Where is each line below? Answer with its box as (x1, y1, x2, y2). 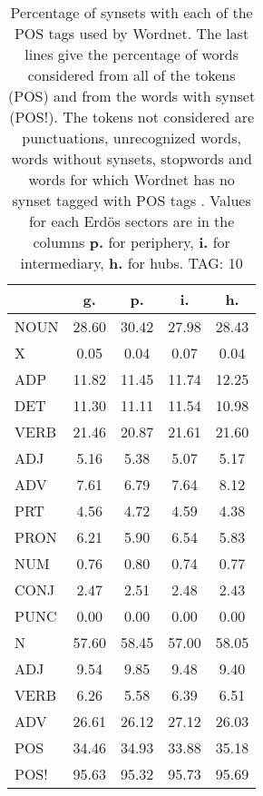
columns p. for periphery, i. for (33, 231, 230, 252)
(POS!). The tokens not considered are (9, 106, 255, 127)
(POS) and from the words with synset (8, 85, 256, 106)
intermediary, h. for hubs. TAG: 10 (20, 252, 243, 273)
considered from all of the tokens (27, 64, 236, 85)
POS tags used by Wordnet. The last (14, 23, 249, 44)
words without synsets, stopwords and (11, 148, 252, 169)
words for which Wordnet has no (28, 169, 235, 190)
